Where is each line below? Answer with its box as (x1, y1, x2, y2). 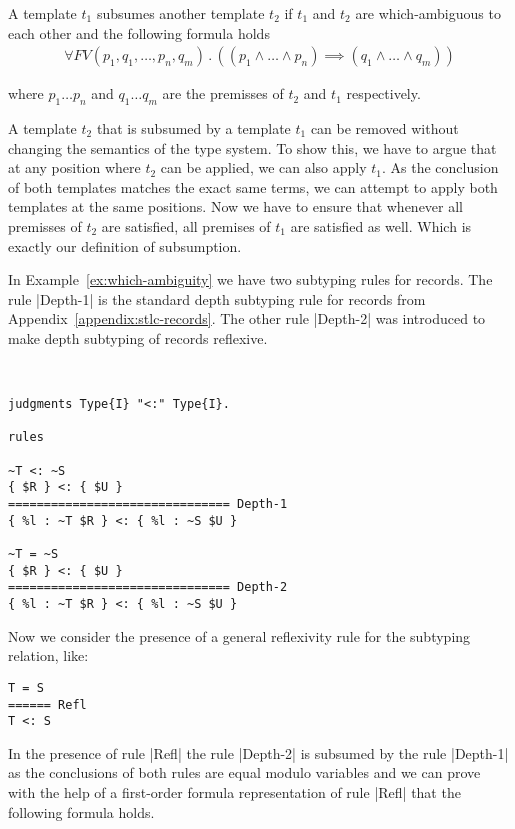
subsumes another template (96, 3, 265, 23)
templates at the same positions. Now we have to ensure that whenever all (8, 196, 463, 217)
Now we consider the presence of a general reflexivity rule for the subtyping (8, 625, 471, 646)
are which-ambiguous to (355, 3, 501, 23)
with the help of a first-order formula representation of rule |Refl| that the (8, 782, 461, 803)
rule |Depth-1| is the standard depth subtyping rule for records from (8, 288, 426, 309)
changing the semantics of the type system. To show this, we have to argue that (8, 137, 497, 158)
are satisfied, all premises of (101, 215, 271, 236)
